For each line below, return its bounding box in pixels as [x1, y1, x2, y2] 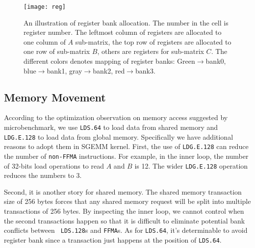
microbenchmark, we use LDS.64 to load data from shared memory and [4, 122, 218, 132]
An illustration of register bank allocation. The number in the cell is [24, 17, 229, 27]
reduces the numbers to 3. [4, 170, 82, 180]
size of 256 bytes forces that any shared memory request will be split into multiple [4, 196, 251, 206]
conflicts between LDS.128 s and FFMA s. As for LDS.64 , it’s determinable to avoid [4, 225, 248, 235]
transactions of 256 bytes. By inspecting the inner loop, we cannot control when [4, 206, 244, 216]
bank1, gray [47, 65, 82, 75]
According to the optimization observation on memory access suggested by [4, 112, 228, 123]
